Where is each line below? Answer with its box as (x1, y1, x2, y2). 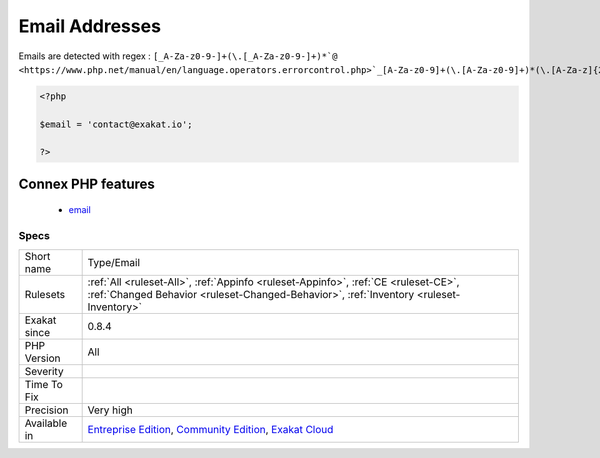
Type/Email (87, 255, 140, 269)
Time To (24, 377, 64, 391)
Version (24, 351, 61, 365)
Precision (24, 403, 69, 417)
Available (24, 416, 68, 430)
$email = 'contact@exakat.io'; (39, 118, 194, 130)
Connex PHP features (18, 175, 155, 192)
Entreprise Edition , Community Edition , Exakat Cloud (87, 422, 334, 436)
